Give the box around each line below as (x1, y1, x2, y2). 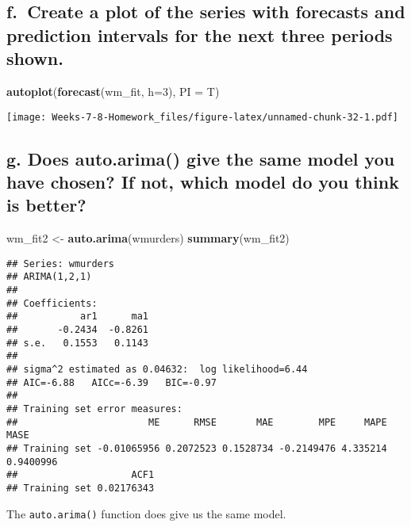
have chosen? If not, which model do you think (6, 170, 399, 194)
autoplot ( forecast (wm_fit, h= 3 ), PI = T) (6, 82, 220, 99)
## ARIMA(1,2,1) (6, 271, 92, 283)
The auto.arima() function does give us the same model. (6, 505, 286, 521)
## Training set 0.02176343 (6, 482, 155, 494)
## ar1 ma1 (6, 311, 148, 323)
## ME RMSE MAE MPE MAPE (6, 416, 387, 428)
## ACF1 (6, 469, 155, 481)
